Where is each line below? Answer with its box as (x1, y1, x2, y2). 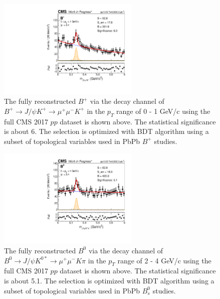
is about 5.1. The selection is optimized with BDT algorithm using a (4, 275, 214, 285)
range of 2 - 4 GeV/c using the (117, 255, 211, 265)
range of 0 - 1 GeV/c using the (116, 105, 210, 116)
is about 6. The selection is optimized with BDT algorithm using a (4, 126, 209, 136)
